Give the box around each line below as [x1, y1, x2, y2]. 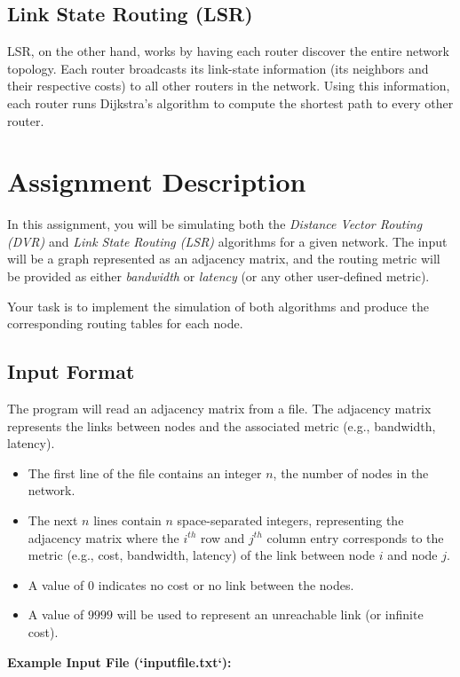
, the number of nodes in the [273, 463, 429, 482]
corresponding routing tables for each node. [7, 314, 243, 333]
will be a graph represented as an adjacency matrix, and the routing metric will [7, 249, 440, 268]
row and [200, 528, 245, 547]
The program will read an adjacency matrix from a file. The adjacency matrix [7, 399, 432, 418]
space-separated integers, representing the [177, 511, 404, 530]
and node [387, 546, 438, 564]
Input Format [7, 358, 135, 385]
